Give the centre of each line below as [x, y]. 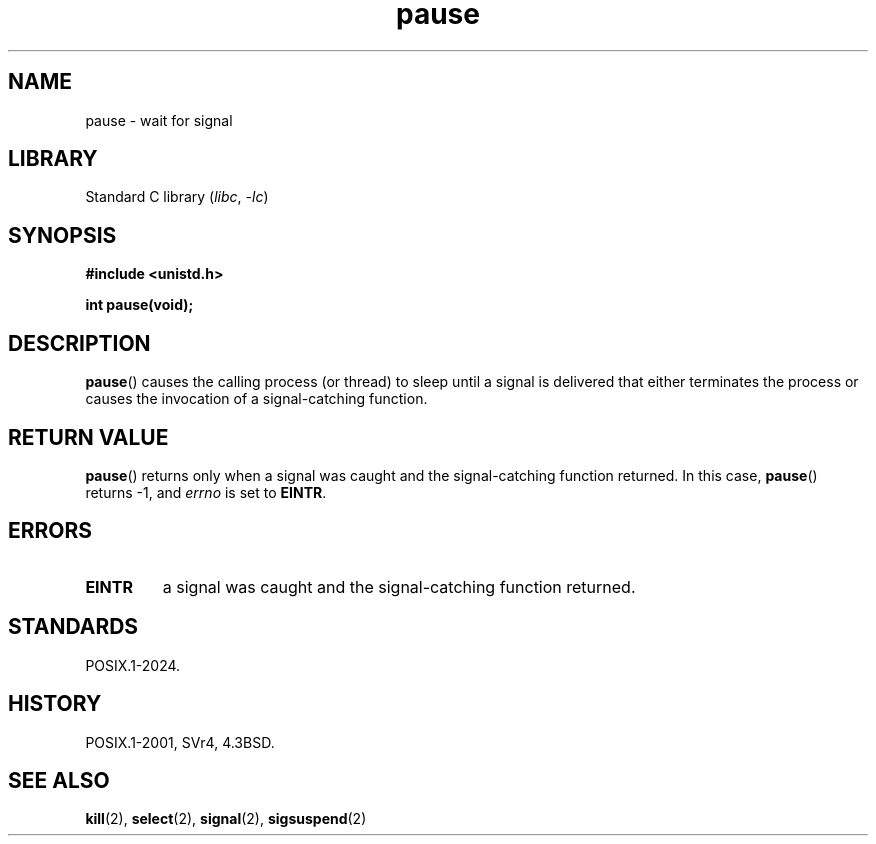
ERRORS [50, 531]
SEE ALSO [59, 780]
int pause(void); [139, 305]
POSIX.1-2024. [133, 665]
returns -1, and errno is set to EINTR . [206, 492]
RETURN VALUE [88, 437]
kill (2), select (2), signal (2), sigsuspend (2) [226, 819]
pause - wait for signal [159, 120]
